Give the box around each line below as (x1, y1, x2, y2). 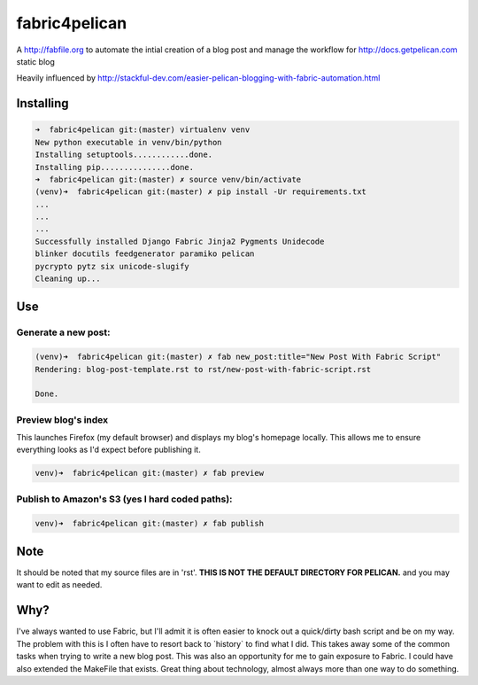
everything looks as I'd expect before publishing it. (16, 444, 201, 455)
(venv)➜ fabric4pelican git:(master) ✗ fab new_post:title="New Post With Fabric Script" (35, 352, 442, 362)
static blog (16, 56, 55, 66)
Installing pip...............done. (35, 162, 195, 172)
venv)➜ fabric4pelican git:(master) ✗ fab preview (35, 468, 265, 479)
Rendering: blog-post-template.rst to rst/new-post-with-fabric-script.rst (35, 364, 372, 374)
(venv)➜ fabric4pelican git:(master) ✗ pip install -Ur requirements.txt (35, 187, 367, 197)
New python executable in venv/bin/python (35, 137, 222, 147)
